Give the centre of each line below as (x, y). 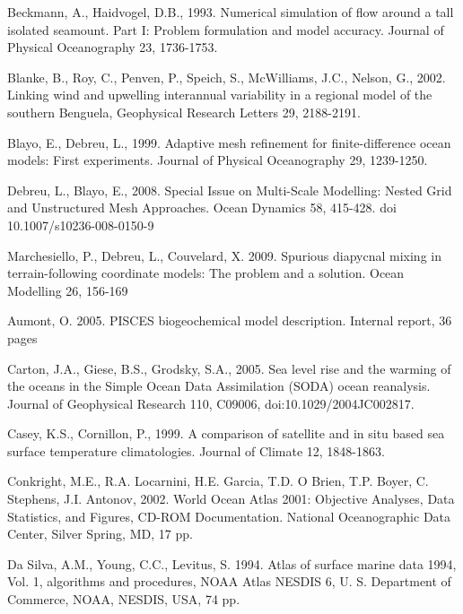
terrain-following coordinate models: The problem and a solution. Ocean (206, 273)
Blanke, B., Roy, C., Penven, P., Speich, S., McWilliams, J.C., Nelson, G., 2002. (227, 77)
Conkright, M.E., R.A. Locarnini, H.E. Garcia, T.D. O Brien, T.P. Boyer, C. (218, 481)
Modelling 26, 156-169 (68, 290)
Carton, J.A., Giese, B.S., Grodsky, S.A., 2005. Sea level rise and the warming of (229, 368)
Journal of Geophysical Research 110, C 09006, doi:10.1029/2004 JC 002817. (211, 403)
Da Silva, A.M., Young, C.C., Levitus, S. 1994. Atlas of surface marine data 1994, (232, 563)
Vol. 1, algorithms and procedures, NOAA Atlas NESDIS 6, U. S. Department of (229, 581)
